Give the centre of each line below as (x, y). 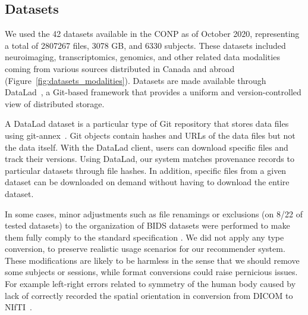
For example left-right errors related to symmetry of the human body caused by (150, 284)
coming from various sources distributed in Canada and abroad (120, 68)
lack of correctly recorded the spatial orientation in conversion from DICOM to (149, 295)
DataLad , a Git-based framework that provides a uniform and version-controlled (153, 92)
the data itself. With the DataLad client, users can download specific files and (147, 147)
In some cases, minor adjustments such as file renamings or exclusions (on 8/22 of (154, 213)
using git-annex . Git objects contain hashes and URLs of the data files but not (150, 135)
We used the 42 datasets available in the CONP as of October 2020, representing (152, 34)
